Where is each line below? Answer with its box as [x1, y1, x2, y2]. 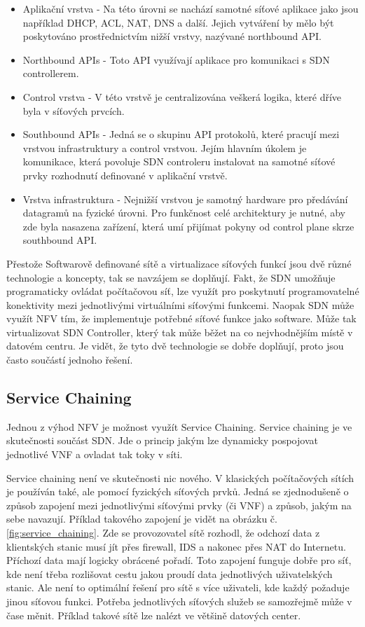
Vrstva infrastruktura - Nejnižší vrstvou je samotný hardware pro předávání [22, 191, 348, 206]
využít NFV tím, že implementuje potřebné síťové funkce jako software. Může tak [6, 311, 357, 326]
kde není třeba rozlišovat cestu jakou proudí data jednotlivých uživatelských [6, 566, 333, 581]
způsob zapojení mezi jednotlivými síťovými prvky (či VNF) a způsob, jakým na [6, 497, 352, 512]
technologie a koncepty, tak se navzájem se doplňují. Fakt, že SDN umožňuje [6, 270, 336, 284]
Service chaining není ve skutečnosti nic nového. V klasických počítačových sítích [6, 470, 354, 485]
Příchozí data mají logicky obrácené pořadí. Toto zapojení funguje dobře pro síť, [6, 553, 352, 567]
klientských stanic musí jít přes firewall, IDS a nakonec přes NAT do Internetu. [6, 539, 346, 553]
